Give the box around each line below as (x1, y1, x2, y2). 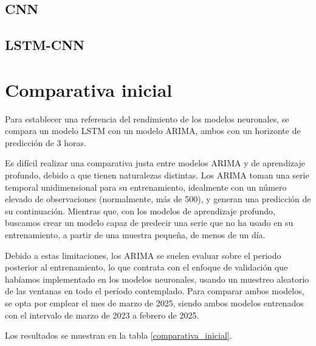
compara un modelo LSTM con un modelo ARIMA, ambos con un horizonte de (5, 124, 301, 137)
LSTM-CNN (5, 35, 84, 54)
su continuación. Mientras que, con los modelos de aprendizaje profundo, (5, 204, 275, 217)
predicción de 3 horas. (5, 136, 86, 149)
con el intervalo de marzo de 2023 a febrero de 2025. (5, 308, 199, 321)
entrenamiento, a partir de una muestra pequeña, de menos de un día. (5, 228, 266, 241)
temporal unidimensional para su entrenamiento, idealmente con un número (5, 180, 287, 193)
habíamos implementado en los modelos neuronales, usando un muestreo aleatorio (5, 272, 309, 285)
